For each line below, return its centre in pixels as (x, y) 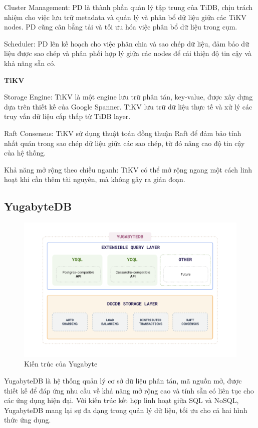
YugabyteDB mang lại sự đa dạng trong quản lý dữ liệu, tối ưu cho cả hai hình (126, 410)
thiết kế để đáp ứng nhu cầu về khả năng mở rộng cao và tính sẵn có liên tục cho (129, 390)
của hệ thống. (25, 153)
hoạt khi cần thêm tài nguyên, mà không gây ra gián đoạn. (95, 179)
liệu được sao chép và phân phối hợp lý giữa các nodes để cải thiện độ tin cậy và (128, 53)
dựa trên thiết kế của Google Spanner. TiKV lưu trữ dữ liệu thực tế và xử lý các (128, 106)
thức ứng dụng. (28, 420)
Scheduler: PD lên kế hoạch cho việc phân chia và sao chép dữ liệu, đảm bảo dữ (126, 43)
